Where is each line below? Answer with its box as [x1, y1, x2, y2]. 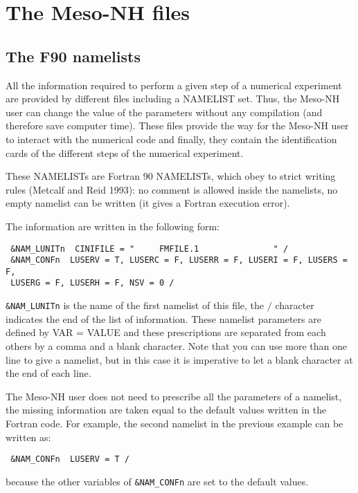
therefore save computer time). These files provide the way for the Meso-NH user [6, 118, 349, 133]
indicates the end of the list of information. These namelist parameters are [6, 311, 321, 326]
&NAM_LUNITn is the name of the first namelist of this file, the [6, 298, 265, 313]
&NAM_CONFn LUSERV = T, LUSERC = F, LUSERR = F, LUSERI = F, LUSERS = [10, 255, 348, 266]
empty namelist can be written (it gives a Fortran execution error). [6, 196, 290, 210]
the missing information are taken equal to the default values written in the [6, 402, 327, 417]
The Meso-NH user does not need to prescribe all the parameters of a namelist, [6, 389, 342, 403]
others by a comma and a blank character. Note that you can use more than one [6, 338, 347, 353]
